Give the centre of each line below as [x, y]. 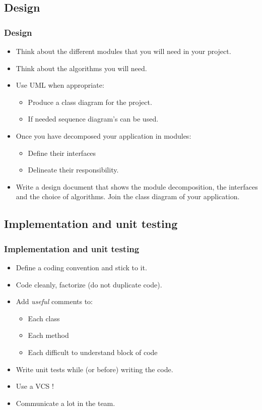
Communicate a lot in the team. [65, 403]
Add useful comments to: [54, 301]
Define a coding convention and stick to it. [81, 267]
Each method [48, 335]
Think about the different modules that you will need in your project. [123, 51]
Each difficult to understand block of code [93, 352]
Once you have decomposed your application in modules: [104, 135]
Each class [44, 318]
